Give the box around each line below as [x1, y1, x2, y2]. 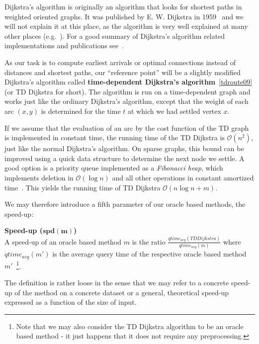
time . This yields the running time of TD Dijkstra [4, 182, 161, 192]
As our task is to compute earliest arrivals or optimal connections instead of [4, 57, 236, 67]
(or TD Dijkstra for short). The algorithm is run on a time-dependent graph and [4, 86, 251, 96]
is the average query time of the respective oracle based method [52, 249, 247, 259]
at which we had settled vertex [128, 105, 221, 116]
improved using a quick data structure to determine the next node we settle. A [4, 153, 245, 163]
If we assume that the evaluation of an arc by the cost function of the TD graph [4, 122, 249, 133]
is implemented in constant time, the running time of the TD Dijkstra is [4, 132, 225, 143]
